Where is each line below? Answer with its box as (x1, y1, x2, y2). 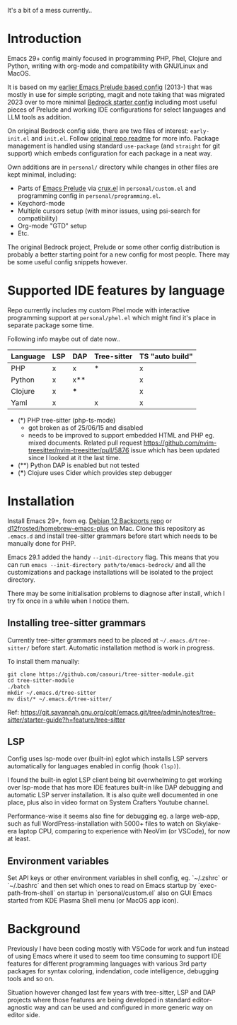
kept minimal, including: (7, 170, 76, 179)
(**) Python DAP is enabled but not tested (17, 461, 139, 469)
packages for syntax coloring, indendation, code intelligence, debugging (7, 967, 219, 976)
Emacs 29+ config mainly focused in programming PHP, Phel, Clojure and (7, 54, 222, 62)
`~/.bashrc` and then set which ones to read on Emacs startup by (7, 881, 197, 890)
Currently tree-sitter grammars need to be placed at (7, 635, 159, 644)
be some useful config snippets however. (7, 257, 128, 266)
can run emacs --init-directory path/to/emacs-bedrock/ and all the (7, 560, 207, 568)
